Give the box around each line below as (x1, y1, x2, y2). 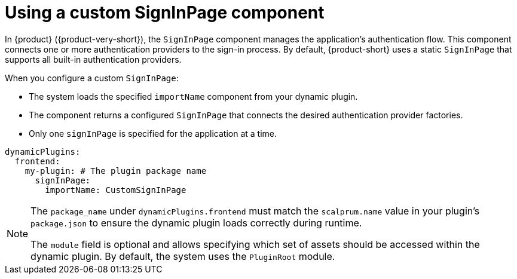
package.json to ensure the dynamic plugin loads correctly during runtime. (30, 216, 362, 229)
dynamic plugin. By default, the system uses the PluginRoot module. (30, 250, 335, 262)
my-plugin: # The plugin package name (25, 165, 207, 176)
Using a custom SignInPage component (5, 2, 325, 23)
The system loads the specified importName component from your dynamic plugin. (29, 91, 358, 102)
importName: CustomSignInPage (45, 185, 186, 195)
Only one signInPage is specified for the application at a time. (29, 128, 277, 139)
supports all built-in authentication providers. (5, 54, 182, 65)
